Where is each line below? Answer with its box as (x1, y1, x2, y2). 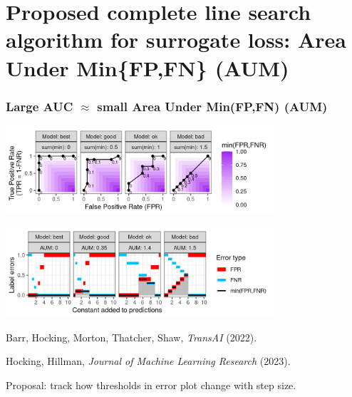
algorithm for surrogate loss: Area (6, 25, 346, 54)
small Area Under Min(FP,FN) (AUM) (97, 97, 328, 115)
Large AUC (6, 97, 73, 115)
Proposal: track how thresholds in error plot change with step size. (6, 377, 296, 392)
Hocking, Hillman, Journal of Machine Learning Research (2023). (6, 354, 291, 368)
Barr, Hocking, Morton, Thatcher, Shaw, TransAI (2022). (6, 329, 257, 344)
